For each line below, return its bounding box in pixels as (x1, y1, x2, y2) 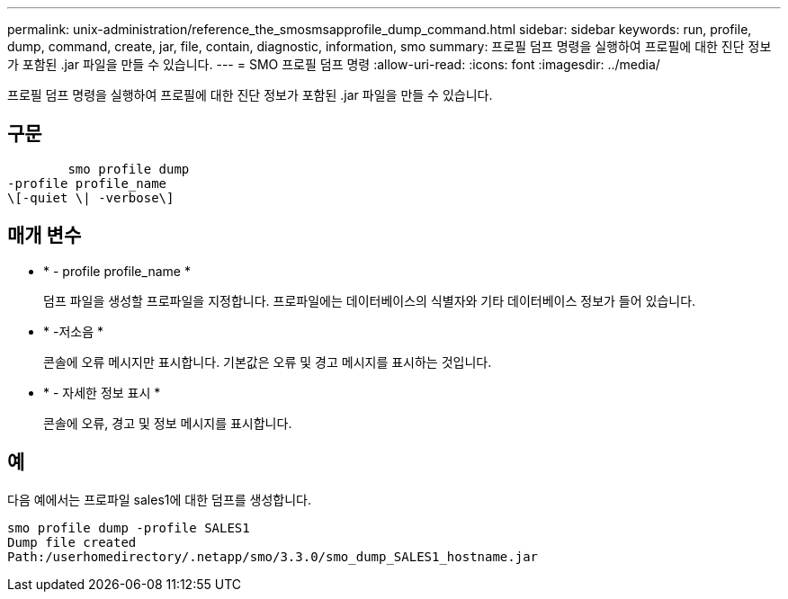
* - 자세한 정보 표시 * (43, 384, 161, 400)
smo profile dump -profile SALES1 (7, 520, 250, 535)
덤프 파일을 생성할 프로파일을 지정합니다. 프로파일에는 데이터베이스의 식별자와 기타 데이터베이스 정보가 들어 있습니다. (43, 292, 696, 308)
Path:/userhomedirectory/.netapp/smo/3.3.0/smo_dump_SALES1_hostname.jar (7, 549, 539, 564)
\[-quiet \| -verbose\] (7, 190, 175, 205)
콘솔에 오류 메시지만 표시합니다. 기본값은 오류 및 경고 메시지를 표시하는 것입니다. (43, 353, 492, 370)
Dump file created (7, 534, 137, 550)
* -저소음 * (43, 323, 103, 339)
